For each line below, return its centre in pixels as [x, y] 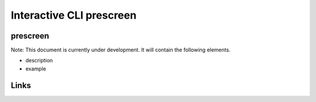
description [39, 61]
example [36, 68]
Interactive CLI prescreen [74, 15]
